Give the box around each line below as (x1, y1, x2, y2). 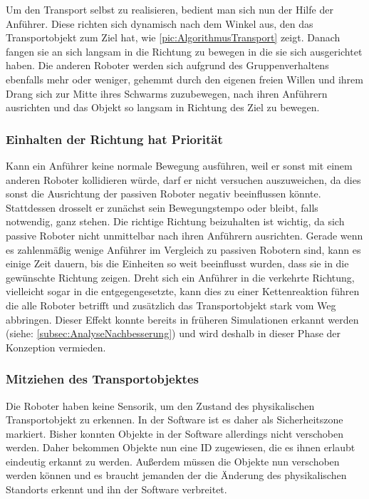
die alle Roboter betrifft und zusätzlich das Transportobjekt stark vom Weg (6, 297, 336, 312)
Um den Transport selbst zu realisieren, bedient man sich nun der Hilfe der (6, 2, 333, 16)
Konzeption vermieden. (6, 339, 106, 354)
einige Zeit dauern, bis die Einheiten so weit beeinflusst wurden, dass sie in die (6, 256, 349, 271)
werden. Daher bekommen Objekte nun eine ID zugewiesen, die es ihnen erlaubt (6, 440, 355, 455)
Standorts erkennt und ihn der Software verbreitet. (6, 482, 227, 497)
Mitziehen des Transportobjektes (6, 370, 199, 388)
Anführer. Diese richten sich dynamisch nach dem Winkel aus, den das (6, 16, 313, 31)
